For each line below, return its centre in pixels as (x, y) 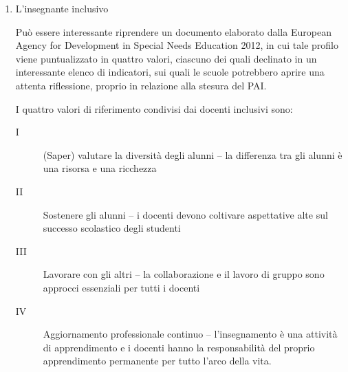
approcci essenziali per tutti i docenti (121, 287)
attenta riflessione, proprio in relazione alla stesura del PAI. (141, 85)
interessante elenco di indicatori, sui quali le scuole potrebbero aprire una (170, 72)
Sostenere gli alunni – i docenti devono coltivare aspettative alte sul (185, 214)
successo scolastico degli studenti (112, 228)
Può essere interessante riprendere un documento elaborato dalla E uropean (173, 31)
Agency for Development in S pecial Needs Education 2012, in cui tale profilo (177, 45)
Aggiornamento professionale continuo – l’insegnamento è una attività (190, 334)
